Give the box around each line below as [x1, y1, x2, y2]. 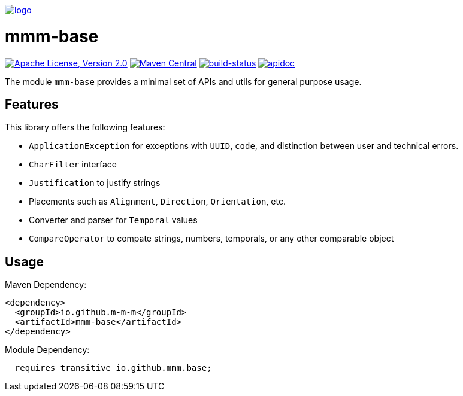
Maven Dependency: [5, 279, 87, 290]
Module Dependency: [5, 345, 90, 355]
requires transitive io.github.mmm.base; [14, 363, 212, 373]
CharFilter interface [29, 159, 117, 170]
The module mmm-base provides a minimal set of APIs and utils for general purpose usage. [5, 76, 362, 87]
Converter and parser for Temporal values [29, 215, 198, 226]
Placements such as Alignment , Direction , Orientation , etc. [29, 196, 286, 207]
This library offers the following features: [5, 122, 165, 133]
